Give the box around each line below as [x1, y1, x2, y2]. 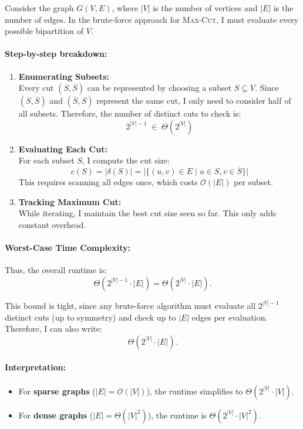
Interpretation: [5, 361, 66, 373]
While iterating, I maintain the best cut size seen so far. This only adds [18, 207, 277, 219]
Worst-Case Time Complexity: [5, 241, 130, 254]
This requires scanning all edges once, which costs [18, 176, 198, 188]
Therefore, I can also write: [5, 322, 102, 335]
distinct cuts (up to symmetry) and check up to [5, 311, 176, 323]
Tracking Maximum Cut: [18, 195, 122, 207]
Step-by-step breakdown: [5, 47, 107, 60]
